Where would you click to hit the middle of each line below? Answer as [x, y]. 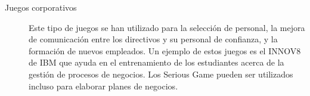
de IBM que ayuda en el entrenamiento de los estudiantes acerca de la [156, 62]
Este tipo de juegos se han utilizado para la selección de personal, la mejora [167, 27]
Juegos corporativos [41, 7]
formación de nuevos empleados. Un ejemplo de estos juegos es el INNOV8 [165, 50]
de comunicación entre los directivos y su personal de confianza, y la [153, 39]
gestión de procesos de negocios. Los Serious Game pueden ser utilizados [161, 74]
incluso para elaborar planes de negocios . [103, 86]
